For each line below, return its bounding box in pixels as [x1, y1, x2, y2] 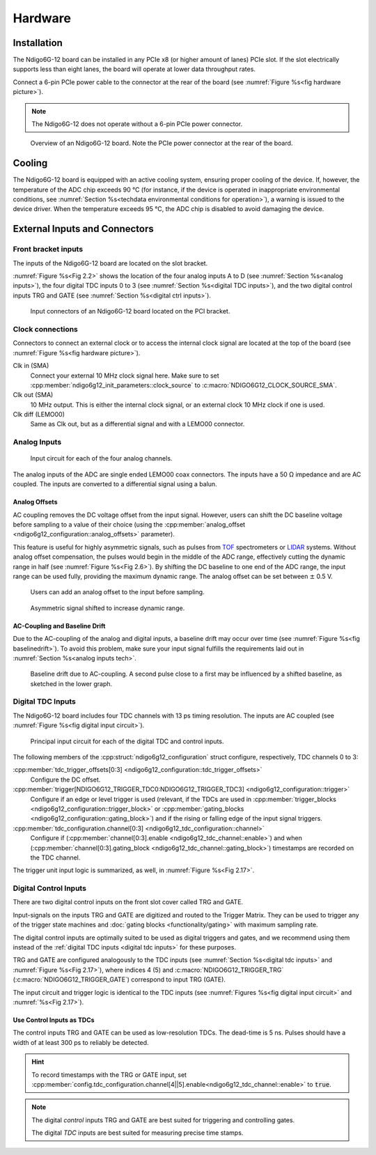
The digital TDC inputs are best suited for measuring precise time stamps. [31, 1129, 244, 1137]
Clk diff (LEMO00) [13, 410, 65, 419]
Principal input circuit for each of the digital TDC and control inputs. [30, 737, 224, 745]
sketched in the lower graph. [30, 679, 113, 688]
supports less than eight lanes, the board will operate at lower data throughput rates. [13, 65, 256, 73]
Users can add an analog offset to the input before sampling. [30, 588, 205, 596]
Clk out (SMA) [13, 391, 54, 399]
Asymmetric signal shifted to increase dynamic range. [30, 603, 185, 612]
